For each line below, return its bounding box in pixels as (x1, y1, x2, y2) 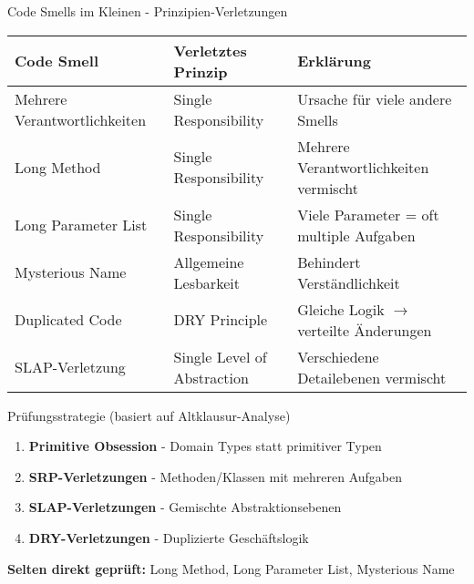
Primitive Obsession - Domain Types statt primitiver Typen (28, 436, 382, 456)
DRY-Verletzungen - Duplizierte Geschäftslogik (28, 528, 309, 547)
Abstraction (173, 366, 249, 388)
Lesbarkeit (173, 272, 240, 293)
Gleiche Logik (297, 298, 385, 320)
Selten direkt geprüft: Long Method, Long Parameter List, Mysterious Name (7, 558, 455, 578)
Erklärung (297, 50, 371, 72)
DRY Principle (173, 309, 268, 331)
